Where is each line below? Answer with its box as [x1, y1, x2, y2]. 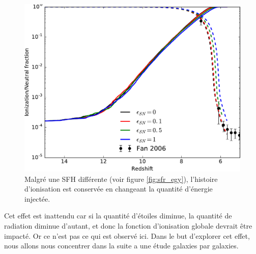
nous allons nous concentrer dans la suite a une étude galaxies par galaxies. [4, 240, 239, 251]
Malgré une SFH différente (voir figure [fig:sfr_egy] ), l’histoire [24, 173, 218, 184]
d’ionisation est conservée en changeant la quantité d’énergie [24, 183, 213, 194]
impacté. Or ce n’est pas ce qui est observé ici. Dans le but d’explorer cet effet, [4, 230, 250, 241]
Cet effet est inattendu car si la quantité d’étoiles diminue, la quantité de [4, 210, 232, 221]
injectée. [24, 193, 50, 204]
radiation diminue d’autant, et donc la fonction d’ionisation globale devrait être [4, 220, 252, 231]
